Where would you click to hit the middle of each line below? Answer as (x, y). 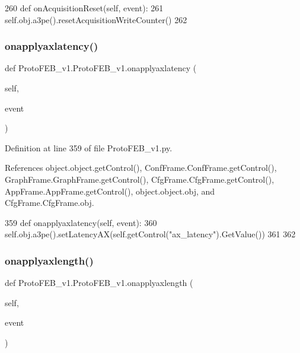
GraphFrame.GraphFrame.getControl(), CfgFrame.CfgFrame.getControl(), (140, 179)
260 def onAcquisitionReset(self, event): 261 (84, 8)
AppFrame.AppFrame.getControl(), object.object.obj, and (110, 191)
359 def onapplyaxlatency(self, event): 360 (81, 222)
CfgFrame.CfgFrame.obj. (50, 203)
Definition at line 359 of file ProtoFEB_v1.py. (89, 147)
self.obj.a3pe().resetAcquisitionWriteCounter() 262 (96, 19)
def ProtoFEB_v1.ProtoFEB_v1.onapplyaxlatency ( (101, 68)
